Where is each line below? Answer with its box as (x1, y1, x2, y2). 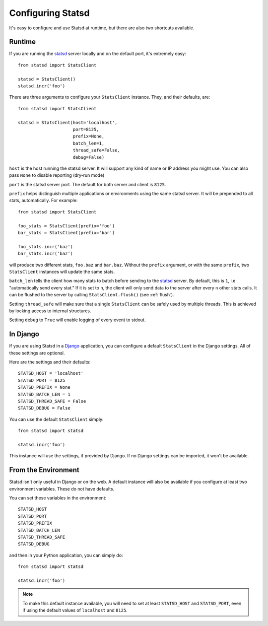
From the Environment (9, 466, 79, 474)
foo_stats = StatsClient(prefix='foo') (18, 223, 115, 228)
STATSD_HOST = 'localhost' (18, 370, 84, 376)
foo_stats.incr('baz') (18, 244, 73, 249)
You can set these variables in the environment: (9, 495, 107, 501)
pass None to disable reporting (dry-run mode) (9, 172, 105, 178)
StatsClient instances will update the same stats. (9, 269, 115, 275)
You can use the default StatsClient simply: (9, 416, 104, 422)
